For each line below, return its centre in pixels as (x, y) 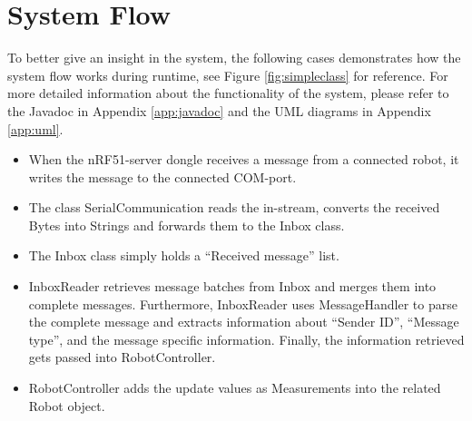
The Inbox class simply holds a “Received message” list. (184, 255)
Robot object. (67, 405)
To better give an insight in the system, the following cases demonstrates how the (234, 58)
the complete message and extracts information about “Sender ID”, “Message (244, 322)
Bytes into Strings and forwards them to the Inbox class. (187, 225)
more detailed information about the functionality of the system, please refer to (228, 93)
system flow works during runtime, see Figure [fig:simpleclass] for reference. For (228, 75)
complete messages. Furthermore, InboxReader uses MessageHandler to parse (243, 304)
